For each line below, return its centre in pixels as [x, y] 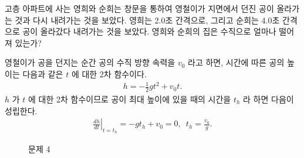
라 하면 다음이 [268, 99]
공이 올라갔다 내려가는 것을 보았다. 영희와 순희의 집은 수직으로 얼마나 [149, 31]
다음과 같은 [43, 73]
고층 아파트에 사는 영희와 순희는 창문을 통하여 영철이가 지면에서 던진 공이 [139, 8]
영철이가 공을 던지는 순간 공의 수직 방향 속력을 [90, 62]
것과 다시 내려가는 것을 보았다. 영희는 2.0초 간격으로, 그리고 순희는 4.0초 [147, 20]
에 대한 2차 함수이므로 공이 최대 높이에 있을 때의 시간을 [130, 99]
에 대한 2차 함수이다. [109, 73]
